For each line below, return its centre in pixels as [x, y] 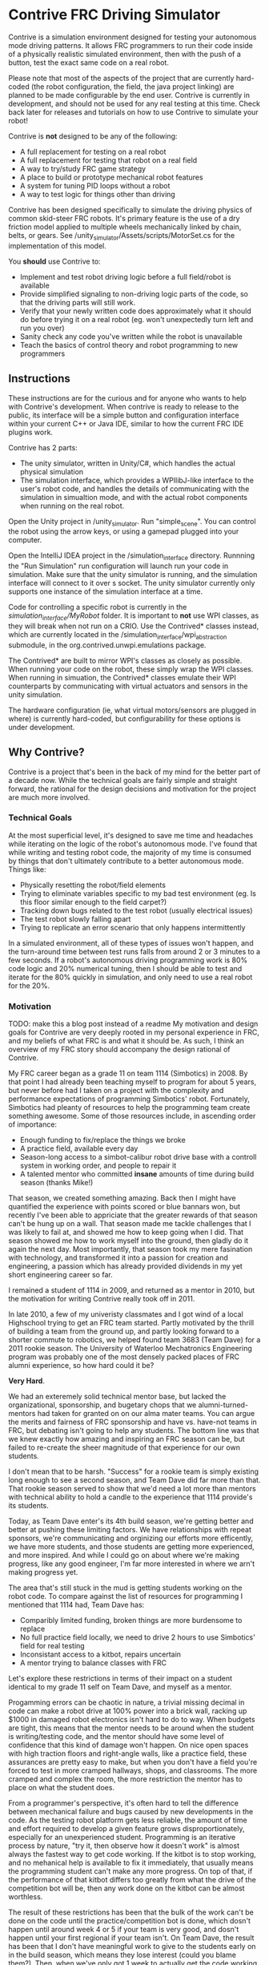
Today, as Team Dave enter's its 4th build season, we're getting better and [131, 1521]
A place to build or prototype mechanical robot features [111, 177]
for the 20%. [29, 985]
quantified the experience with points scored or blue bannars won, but [124, 1207]
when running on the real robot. [72, 506]
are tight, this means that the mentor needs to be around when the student [131, 1728]
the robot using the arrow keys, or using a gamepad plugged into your [124, 531]
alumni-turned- [223, 1405]
